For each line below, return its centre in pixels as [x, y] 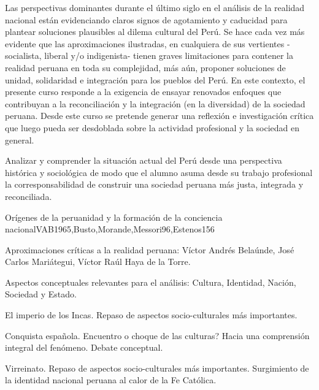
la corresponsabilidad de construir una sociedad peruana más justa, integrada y [154, 184]
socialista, [23, 55]
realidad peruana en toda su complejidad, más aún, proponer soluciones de [145, 67]
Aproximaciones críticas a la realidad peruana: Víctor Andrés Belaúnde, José [150, 249]
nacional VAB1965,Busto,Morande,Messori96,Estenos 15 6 [110, 229]
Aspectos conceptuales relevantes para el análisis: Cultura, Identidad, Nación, [151, 282]
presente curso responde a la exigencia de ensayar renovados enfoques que [143, 92]
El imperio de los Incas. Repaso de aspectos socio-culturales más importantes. [151, 315]
